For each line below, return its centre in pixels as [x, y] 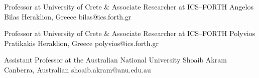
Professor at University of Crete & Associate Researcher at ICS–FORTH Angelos [129, 6]
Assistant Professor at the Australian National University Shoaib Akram [115, 60]
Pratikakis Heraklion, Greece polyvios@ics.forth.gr [82, 43]
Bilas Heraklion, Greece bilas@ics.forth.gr [68, 16]
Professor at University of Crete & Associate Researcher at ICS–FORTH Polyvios [130, 33]
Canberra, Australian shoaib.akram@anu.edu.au [78, 69]
